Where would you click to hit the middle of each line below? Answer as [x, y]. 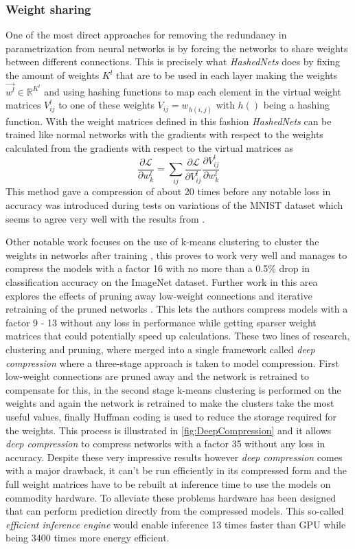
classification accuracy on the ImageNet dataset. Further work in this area [162, 282]
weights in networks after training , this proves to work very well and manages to [176, 255]
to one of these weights [106, 105]
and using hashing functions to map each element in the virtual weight [193, 91]
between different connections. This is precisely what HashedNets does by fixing [173, 61]
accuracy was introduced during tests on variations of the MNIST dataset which [174, 205]
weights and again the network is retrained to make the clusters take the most [170, 403]
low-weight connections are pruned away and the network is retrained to [158, 376]
